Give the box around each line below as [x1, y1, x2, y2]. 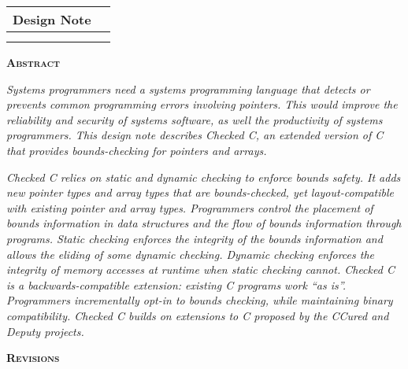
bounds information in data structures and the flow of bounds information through [6, 215, 402, 231]
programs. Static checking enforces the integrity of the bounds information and [6, 230, 383, 246]
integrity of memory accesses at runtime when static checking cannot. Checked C [6, 261, 395, 278]
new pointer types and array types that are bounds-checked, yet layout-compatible [6, 184, 395, 201]
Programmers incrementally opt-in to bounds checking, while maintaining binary [6, 292, 393, 308]
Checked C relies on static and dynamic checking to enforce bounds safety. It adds [6, 168, 401, 185]
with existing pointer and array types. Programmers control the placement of [6, 199, 373, 216]
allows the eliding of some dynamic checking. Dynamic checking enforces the [6, 245, 374, 262]
